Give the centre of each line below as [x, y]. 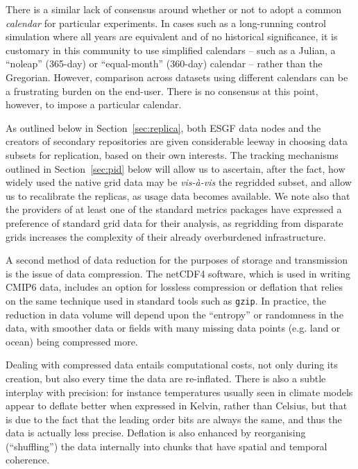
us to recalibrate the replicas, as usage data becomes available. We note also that [178, 195]
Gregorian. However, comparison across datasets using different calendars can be [177, 77]
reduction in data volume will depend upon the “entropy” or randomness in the [174, 314]
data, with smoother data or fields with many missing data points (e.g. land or [173, 328]
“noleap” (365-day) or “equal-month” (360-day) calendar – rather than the [164, 63]
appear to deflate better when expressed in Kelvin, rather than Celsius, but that [177, 406]
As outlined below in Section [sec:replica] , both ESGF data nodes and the [163, 127]
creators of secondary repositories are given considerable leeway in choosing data [177, 141]
